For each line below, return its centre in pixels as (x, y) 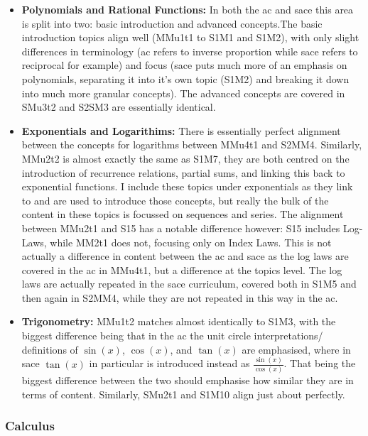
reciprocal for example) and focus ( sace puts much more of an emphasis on (184, 65)
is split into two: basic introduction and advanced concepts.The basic (172, 23)
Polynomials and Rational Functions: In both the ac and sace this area (188, 9)
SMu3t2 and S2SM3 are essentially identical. (119, 107)
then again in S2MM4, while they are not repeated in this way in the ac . (180, 297)
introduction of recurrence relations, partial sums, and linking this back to (183, 172)
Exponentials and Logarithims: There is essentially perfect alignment (181, 130)
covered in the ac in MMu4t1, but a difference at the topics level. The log (182, 269)
